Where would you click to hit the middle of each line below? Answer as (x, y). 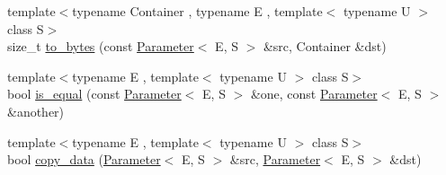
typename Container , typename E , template (197, 11)
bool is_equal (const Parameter (94, 94)
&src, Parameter (275, 159)
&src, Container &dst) (325, 46)
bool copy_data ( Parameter (84, 159)
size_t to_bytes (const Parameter (101, 46)
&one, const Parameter (314, 94)
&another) (36, 111)
